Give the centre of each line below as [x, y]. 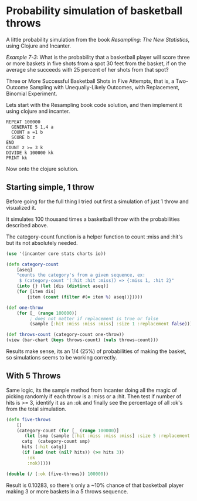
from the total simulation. [36, 409]
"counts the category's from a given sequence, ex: [81, 275]
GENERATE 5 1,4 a [33, 127]
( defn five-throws [28, 419]
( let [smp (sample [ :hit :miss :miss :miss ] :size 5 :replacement [107, 436]
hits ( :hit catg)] [44, 447]
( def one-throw [25, 307]
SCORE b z [23, 137]
